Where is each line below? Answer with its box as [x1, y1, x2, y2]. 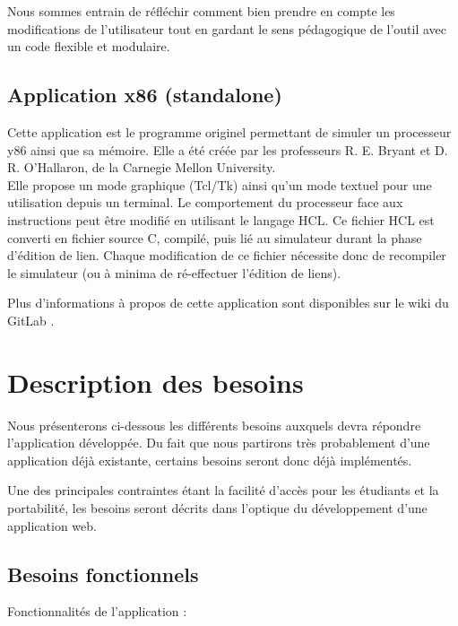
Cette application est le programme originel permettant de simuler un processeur [7, 122, 452, 141]
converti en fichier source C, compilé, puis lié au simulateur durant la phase [7, 228, 422, 247]
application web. [7, 516, 97, 535]
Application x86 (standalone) [7, 81, 282, 109]
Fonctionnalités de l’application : [7, 602, 187, 621]
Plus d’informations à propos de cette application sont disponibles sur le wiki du [7, 293, 449, 312]
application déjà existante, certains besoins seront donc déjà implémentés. [7, 450, 412, 469]
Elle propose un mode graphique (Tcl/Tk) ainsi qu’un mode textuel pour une [7, 175, 432, 194]
